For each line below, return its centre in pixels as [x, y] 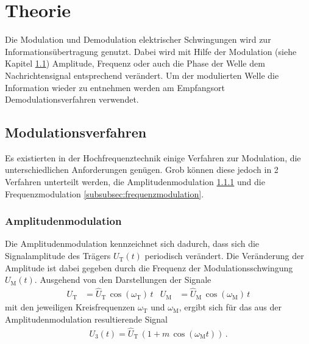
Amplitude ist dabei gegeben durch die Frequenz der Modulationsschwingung [149, 267]
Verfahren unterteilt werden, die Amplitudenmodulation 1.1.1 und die [135, 182]
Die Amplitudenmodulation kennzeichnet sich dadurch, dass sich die [132, 243]
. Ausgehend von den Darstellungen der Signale [123, 280]
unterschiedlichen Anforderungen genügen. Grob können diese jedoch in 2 [142, 170]
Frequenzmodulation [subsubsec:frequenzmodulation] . [105, 193]
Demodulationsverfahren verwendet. [72, 99]
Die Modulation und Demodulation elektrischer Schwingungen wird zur [138, 39]
